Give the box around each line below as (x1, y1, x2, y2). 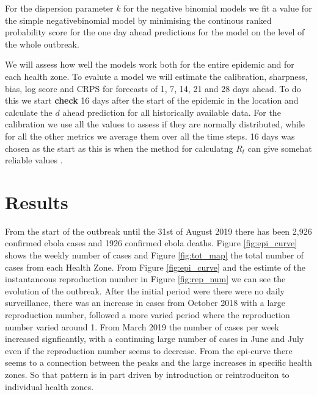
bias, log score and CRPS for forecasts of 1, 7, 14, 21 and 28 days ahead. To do (5, 82, 301, 94)
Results (5, 189, 68, 214)
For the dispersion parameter (5, 2, 114, 14)
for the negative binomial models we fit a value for (123, 2, 312, 14)
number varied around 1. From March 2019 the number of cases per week (5, 320, 279, 333)
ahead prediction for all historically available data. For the (62, 105, 281, 118)
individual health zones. (5, 380, 94, 393)
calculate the (5, 105, 53, 118)
